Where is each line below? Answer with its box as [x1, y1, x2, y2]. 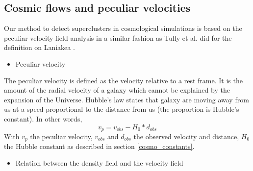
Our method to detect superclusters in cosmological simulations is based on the [4, 23, 242, 33]
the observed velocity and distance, [133, 131, 239, 141]
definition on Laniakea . [4, 42, 75, 52]
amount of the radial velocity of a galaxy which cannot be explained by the [4, 85, 230, 95]
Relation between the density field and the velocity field [15, 158, 183, 168]
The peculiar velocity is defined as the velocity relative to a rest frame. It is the [4, 75, 243, 85]
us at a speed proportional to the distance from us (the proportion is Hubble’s [4, 104, 239, 114]
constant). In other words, [4, 113, 82, 123]
